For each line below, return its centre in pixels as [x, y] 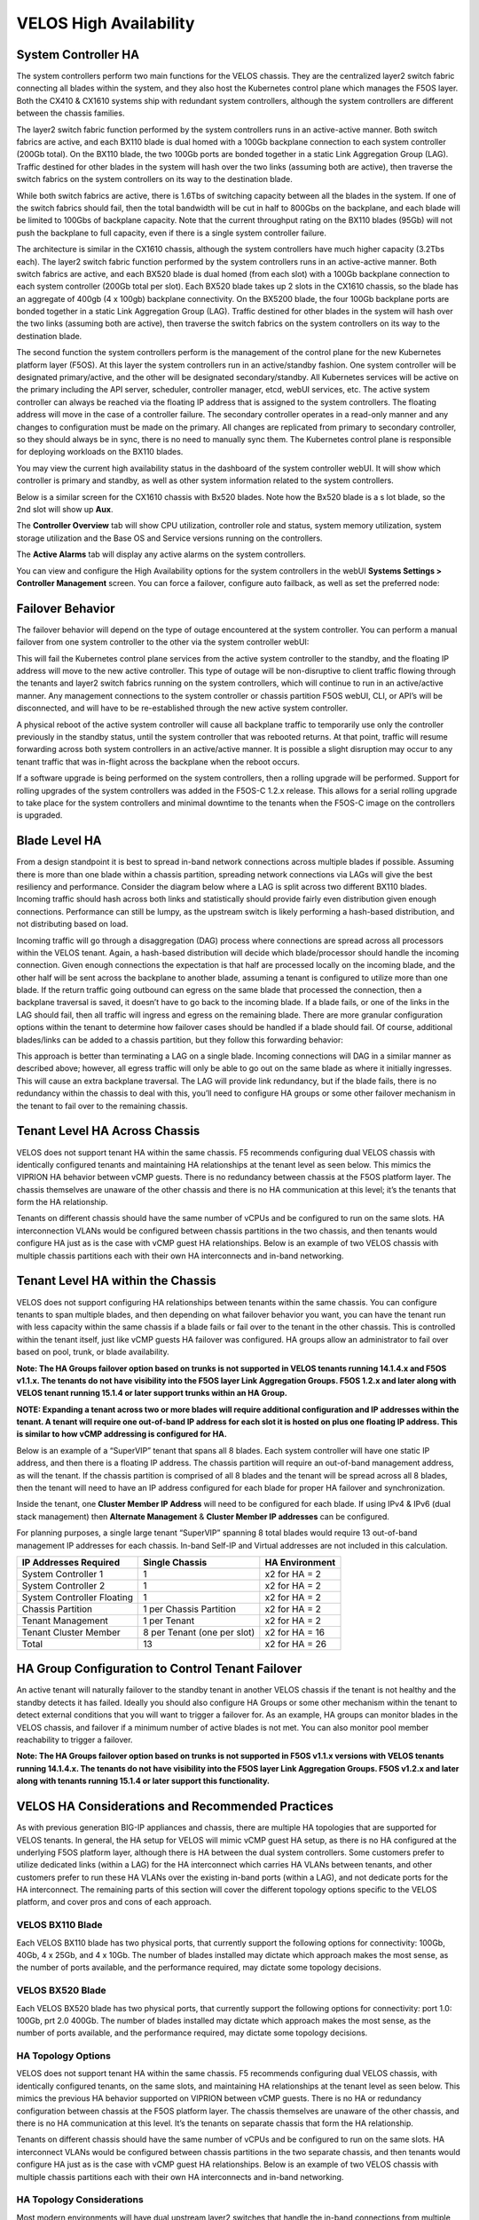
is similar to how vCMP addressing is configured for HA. [122, 1434]
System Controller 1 [63, 1574]
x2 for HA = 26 [296, 1644]
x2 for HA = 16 [295, 1632]
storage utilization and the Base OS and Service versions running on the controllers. [169, 538]
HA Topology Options [63, 2056]
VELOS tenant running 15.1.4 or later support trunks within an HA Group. [152, 1393]
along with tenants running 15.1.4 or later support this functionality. [143, 1781]
